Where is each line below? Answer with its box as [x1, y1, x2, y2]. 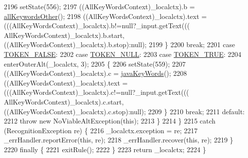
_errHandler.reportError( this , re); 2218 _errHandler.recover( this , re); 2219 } [4, 135, 233, 145]
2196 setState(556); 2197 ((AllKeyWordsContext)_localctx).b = [4, 1, 195, 11]
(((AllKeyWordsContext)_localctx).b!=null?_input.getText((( [4, 20, 190, 31]
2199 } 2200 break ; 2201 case [149, 39, 235, 50]
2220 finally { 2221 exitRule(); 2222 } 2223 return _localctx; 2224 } [4, 144, 206, 154]
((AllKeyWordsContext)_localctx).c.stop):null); [4, 106, 146, 116]
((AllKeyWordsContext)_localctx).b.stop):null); [4, 39, 147, 50]
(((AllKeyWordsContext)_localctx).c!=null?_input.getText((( [4, 87, 189, 97]
